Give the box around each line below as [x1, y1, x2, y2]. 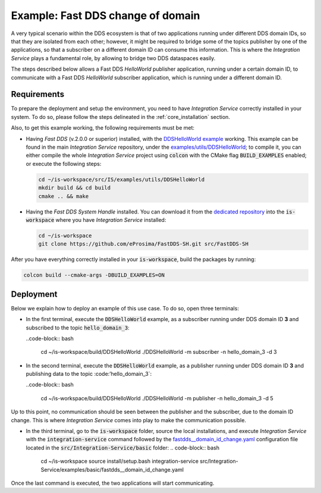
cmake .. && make [38, 193, 89, 199]
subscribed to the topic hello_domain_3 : [26, 324, 130, 331]
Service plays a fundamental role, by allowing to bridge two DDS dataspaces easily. [11, 54, 216, 62]
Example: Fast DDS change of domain [11, 9, 200, 22]
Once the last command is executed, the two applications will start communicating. [11, 479, 215, 486]
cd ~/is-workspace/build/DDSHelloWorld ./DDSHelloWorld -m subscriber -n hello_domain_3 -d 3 [40, 348, 277, 356]
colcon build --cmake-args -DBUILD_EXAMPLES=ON [23, 272, 165, 279]
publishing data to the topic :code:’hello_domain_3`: [26, 370, 152, 378]
